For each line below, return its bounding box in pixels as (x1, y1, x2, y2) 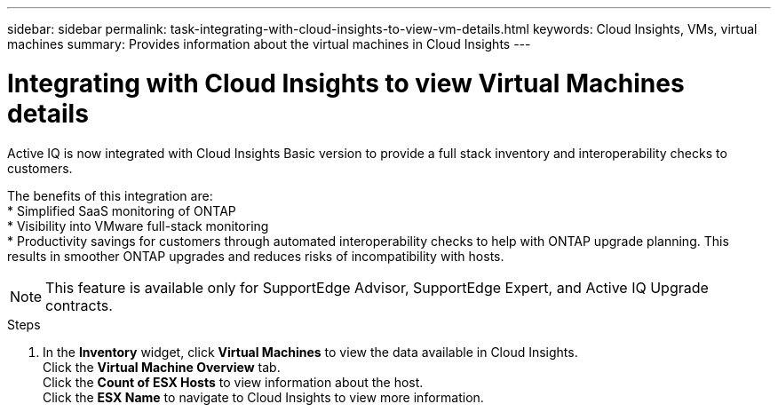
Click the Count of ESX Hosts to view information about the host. (43, 374, 424, 390)
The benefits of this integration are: (7, 187, 213, 203)
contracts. (45, 296, 113, 314)
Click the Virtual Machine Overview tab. (43, 359, 281, 375)
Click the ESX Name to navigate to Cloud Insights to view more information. (43, 389, 484, 405)
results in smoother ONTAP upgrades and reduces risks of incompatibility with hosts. (7, 248, 504, 264)
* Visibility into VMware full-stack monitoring (7, 218, 269, 234)
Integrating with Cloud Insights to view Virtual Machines (7, 67, 685, 99)
